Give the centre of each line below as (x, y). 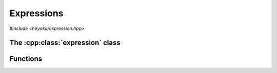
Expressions (36, 13)
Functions (26, 59)
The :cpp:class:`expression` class (65, 43)
